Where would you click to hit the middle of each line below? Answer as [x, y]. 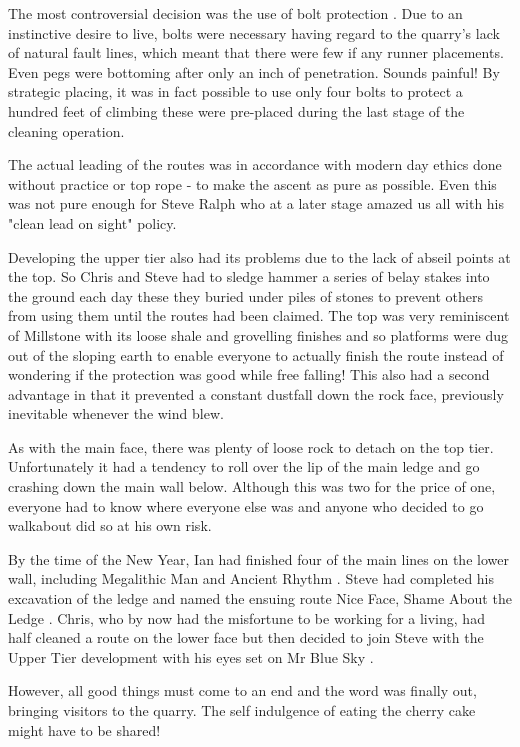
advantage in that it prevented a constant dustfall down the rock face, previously [256, 393]
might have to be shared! [84, 729]
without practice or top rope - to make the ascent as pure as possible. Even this [252, 183]
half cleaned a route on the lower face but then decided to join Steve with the [246, 637]
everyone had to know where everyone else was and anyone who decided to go [246, 505]
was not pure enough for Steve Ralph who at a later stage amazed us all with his [256, 203]
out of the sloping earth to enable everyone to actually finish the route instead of [256, 354]
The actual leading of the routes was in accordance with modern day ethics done [255, 164]
